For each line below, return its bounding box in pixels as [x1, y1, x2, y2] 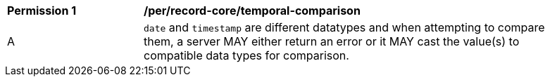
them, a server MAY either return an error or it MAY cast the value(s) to [144, 34, 520, 48]
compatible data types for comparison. [144, 48, 349, 62]
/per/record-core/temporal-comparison [144, 4, 361, 18]
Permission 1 [7, 4, 77, 18]
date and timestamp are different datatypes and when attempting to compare [144, 20, 545, 34]
